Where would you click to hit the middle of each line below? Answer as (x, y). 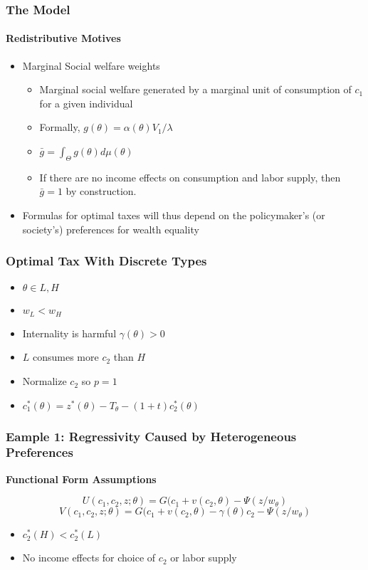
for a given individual (86, 103)
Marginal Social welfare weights (91, 65)
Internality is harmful (69, 333)
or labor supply (204, 558)
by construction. (101, 191)
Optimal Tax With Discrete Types (106, 261)
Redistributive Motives (63, 38)
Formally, (60, 127)
